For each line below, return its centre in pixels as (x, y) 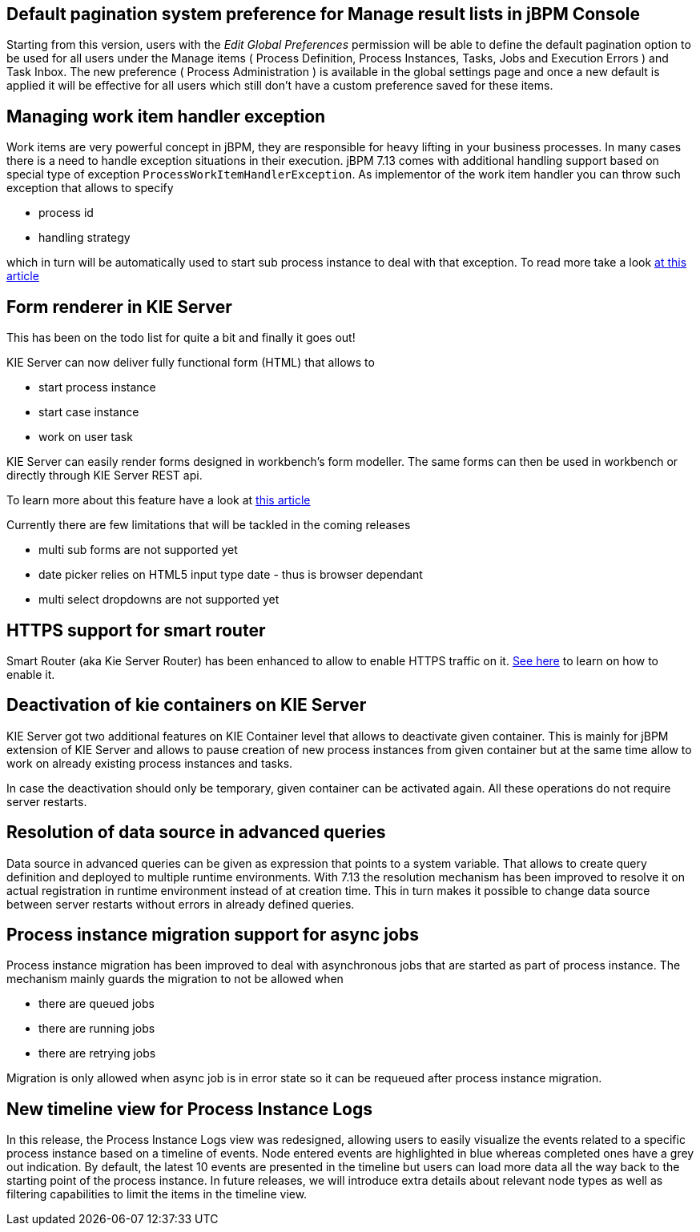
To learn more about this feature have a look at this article (159, 500)
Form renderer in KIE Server (119, 307)
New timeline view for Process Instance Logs (189, 1109)
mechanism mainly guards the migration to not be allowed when (175, 979)
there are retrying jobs (97, 1053)
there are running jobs (97, 1029)
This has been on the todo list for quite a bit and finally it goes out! (181, 338)
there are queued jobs (97, 1004)
